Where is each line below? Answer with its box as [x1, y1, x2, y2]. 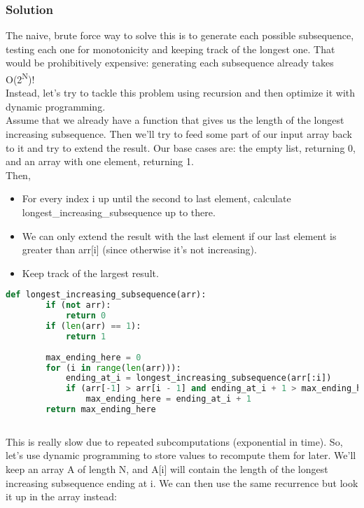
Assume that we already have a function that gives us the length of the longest [6, 113, 344, 127]
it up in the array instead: [6, 489, 117, 504]
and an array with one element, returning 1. [6, 154, 194, 169]
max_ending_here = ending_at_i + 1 [85, 394, 251, 404]
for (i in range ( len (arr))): [45, 362, 181, 373]
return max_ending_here [45, 404, 156, 414]
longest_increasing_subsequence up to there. [22, 205, 216, 219]
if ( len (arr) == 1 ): [45, 321, 141, 331]
